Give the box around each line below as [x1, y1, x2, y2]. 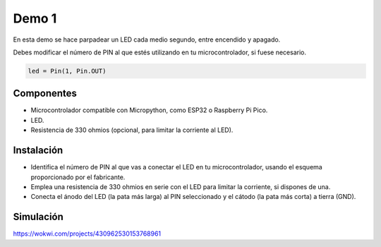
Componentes [13, 88, 78, 100]
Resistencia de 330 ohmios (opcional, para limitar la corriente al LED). [30, 126, 234, 134]
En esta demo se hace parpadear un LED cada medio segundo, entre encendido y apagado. [13, 35, 281, 44]
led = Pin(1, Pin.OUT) [28, 67, 107, 75]
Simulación [13, 211, 64, 223]
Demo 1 [13, 11, 57, 26]
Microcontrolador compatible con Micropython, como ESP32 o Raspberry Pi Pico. [30, 106, 268, 114]
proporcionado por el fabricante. [30, 173, 126, 181]
